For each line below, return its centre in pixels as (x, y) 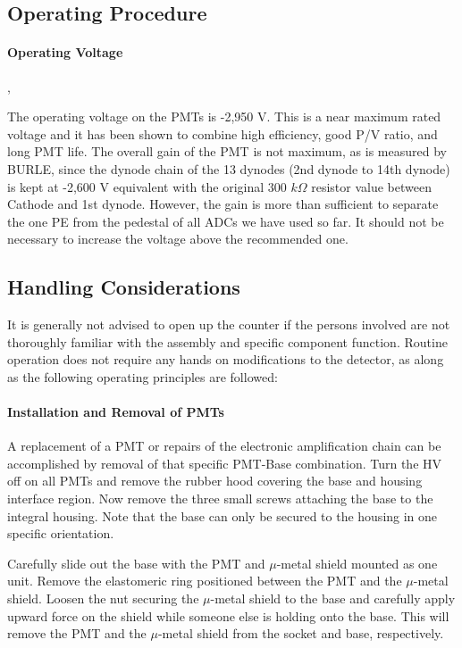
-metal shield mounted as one (357, 563)
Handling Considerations (124, 287)
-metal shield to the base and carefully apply (333, 598)
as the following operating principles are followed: (143, 376)
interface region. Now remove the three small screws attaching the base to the (220, 498)
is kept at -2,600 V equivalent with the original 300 (147, 186)
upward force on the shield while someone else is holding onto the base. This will (228, 615)
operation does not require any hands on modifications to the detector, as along (226, 359)
